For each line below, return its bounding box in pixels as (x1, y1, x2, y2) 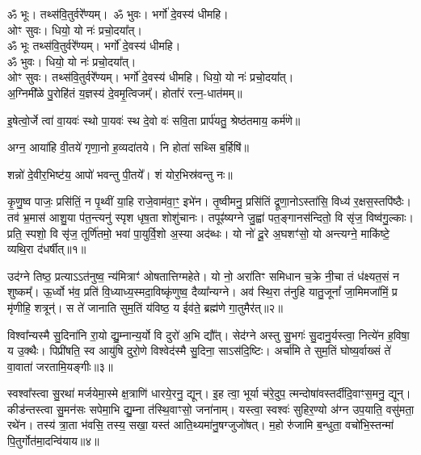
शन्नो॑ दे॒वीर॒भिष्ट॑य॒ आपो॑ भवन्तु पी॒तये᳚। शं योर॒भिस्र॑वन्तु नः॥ (7, 165, 233, 182)
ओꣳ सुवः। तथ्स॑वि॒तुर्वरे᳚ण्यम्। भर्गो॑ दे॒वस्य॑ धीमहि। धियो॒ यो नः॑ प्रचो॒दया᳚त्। (7, 69, 294, 86)
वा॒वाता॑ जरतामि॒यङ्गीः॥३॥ (7, 357, 113, 374)
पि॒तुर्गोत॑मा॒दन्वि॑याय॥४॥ (7, 432, 99, 449)
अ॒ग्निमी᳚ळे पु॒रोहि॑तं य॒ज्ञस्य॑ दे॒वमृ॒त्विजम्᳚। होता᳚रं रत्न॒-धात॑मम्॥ (7, 84, 242, 101)
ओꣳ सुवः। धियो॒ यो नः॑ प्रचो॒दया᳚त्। (7, 21, 142, 38)
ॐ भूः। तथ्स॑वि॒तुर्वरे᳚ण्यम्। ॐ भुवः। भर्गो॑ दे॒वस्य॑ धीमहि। (7, 6, 229, 22)
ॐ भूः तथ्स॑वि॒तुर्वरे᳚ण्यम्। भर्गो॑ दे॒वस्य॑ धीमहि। (7, 37, 181, 54)
